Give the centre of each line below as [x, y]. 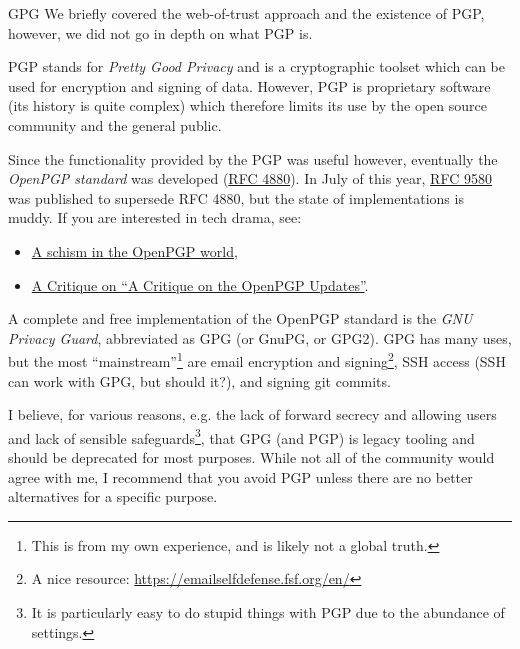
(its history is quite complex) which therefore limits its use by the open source [247, 105]
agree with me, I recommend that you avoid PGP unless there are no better [240, 476]
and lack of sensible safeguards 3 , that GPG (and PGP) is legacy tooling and [241, 436]
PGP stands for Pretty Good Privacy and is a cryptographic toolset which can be [256, 66]
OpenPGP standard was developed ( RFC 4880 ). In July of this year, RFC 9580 [250, 178]
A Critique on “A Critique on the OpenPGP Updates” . [200, 284]
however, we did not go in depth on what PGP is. [160, 32]
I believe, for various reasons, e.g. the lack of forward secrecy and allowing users [252, 414]
